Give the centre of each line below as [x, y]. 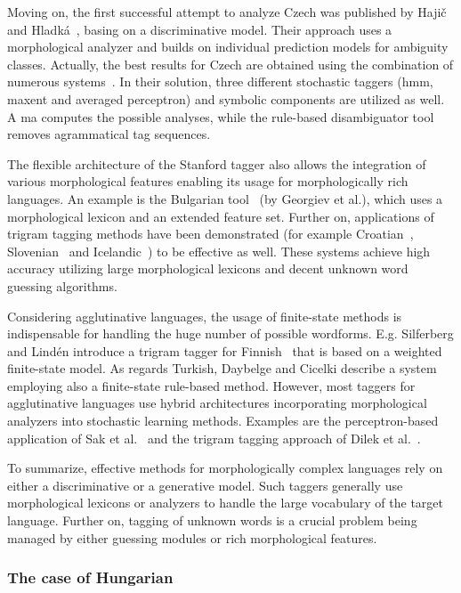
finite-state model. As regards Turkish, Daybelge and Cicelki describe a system [222, 368]
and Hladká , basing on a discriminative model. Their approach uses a [200, 29]
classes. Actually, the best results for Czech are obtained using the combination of [230, 64]
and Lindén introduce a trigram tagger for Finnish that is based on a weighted [225, 350]
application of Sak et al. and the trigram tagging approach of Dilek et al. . [214, 438]
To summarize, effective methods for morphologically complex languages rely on [225, 468]
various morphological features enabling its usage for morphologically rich [208, 181]
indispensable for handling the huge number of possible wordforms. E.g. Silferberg [230, 333]
